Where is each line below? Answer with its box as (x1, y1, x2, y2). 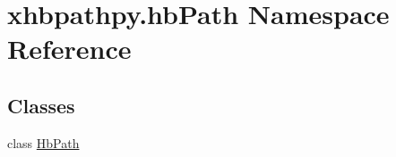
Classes (7, 91, 75, 119)
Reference (7, 30, 132, 67)
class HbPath (7, 133, 80, 152)
